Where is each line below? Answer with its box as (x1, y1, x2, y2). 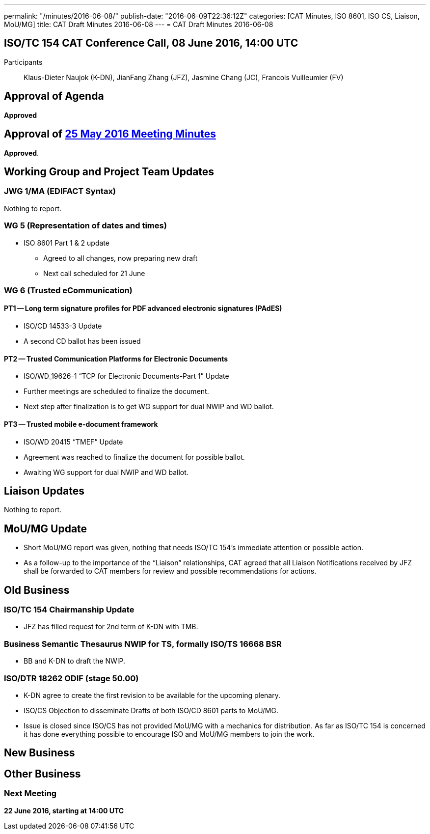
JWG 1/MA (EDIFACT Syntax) (4, 186, 116, 196)
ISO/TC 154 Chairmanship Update (4, 605, 134, 615)
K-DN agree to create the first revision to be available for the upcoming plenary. (24, 691, 280, 699)
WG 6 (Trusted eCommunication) (4, 285, 133, 295)
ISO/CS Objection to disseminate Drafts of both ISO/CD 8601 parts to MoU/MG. (24, 706, 278, 715)
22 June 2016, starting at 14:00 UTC (4, 806, 124, 815)
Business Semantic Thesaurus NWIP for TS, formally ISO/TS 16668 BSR (4, 639, 282, 649)
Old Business (4, 584, 70, 596)
